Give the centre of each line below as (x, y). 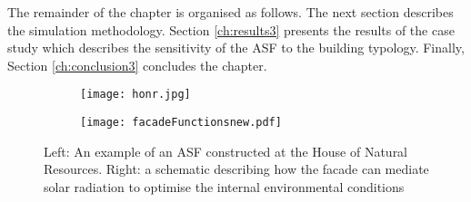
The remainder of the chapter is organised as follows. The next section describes (230, 12)
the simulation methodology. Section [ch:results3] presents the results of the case (231, 29)
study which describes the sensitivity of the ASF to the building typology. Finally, (236, 48)
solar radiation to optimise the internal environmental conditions (224, 186)
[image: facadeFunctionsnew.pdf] (181, 123)
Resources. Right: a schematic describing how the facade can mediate (236, 169)
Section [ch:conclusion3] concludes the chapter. (137, 65)
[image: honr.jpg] (135, 95)
